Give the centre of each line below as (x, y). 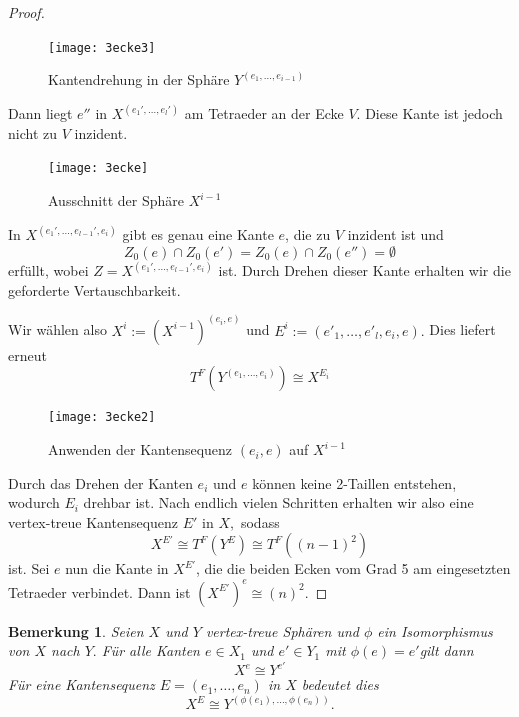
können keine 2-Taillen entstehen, (354, 482)
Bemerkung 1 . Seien (76, 630)
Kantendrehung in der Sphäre (139, 79)
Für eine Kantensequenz (81, 684)
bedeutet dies (340, 684)
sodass (260, 521)
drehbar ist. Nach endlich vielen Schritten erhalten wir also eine (278, 502)
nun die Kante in (117, 568)
